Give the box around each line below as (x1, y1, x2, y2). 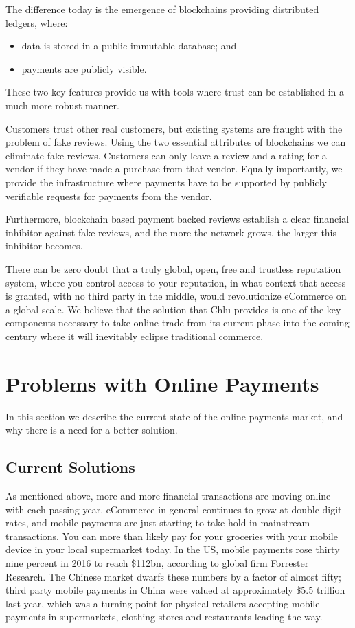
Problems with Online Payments (5, 369, 319, 397)
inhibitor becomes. (5, 238, 83, 253)
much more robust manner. (5, 98, 119, 112)
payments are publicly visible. (21, 61, 147, 76)
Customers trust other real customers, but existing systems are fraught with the (5, 121, 343, 135)
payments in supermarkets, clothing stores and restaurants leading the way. (5, 609, 323, 624)
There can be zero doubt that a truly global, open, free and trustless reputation (5, 261, 341, 276)
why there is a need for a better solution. (5, 423, 178, 437)
